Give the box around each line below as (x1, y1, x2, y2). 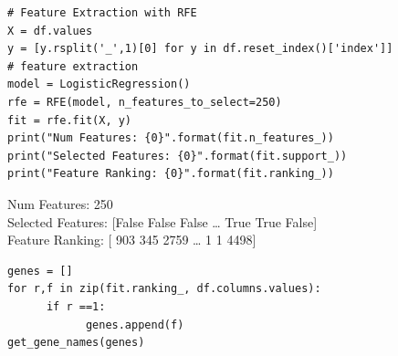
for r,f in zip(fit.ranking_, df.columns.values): (7, 282, 321, 296)
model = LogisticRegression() (7, 78, 191, 91)
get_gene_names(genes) (7, 336, 145, 350)
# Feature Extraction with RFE (7, 6, 197, 19)
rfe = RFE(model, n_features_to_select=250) (7, 95, 282, 109)
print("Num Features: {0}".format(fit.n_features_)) (7, 131, 334, 145)
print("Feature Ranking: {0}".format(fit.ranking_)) (7, 167, 334, 181)
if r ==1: (46, 299, 106, 313)
